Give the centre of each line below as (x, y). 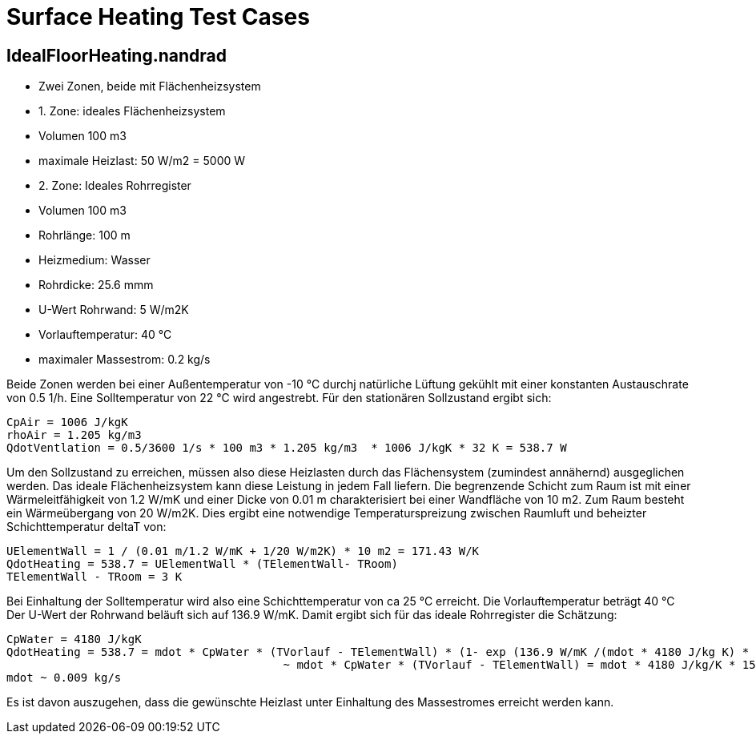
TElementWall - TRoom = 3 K (94, 577)
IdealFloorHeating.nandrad (117, 55)
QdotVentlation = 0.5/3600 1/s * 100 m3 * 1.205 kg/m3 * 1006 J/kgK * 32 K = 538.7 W (287, 448)
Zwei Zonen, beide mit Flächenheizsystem (150, 86)
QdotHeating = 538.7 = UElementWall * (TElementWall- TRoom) (202, 564)
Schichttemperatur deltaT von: (86, 527)
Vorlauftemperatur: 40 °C (105, 335)
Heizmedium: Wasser (94, 260)
